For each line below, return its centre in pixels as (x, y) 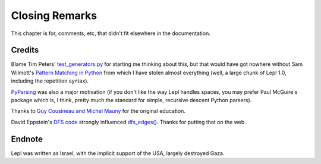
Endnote (27, 139)
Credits (25, 50)
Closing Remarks (54, 15)
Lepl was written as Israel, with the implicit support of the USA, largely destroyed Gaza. (118, 153)
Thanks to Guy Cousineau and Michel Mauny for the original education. (98, 111)
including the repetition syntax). (50, 81)
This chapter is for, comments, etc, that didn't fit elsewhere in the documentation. (111, 33)
